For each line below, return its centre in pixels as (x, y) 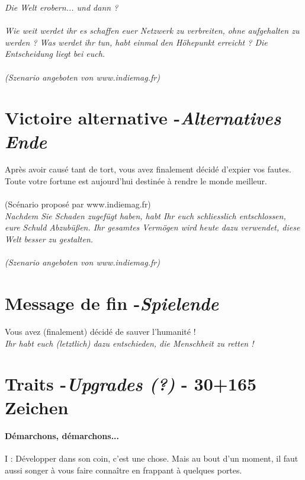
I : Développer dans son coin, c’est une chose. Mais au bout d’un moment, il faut (152, 458)
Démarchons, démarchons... (62, 436)
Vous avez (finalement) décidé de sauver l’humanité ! (100, 331)
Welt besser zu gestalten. (49, 239)
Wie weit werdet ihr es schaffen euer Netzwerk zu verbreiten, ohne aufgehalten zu (152, 31)
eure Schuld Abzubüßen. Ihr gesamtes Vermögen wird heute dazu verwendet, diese (152, 227)
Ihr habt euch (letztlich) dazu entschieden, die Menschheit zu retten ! (129, 343)
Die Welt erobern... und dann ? (62, 7)
